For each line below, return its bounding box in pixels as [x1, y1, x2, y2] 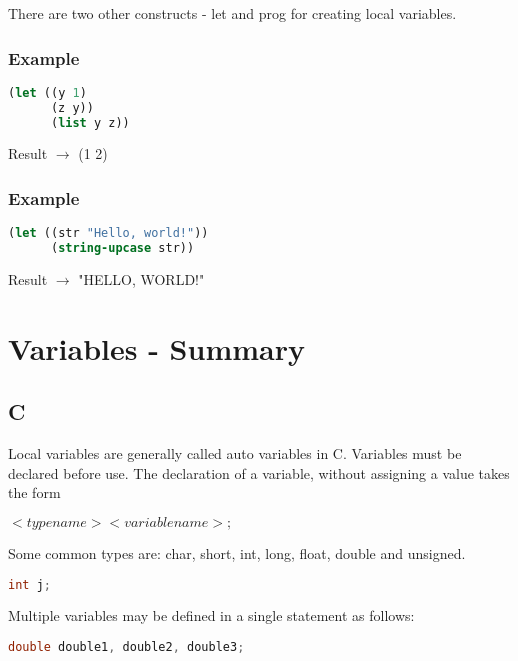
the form [8, 482, 61, 503]
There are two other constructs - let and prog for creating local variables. [8, 3, 457, 23]
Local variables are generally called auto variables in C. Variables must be [8, 443, 462, 464]
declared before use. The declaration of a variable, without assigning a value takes [8, 462, 510, 483]
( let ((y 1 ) [8, 85, 87, 100]
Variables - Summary [8, 327, 305, 368]
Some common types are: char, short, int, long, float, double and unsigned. [8, 542, 466, 563]
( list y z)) [50, 115, 130, 130]
